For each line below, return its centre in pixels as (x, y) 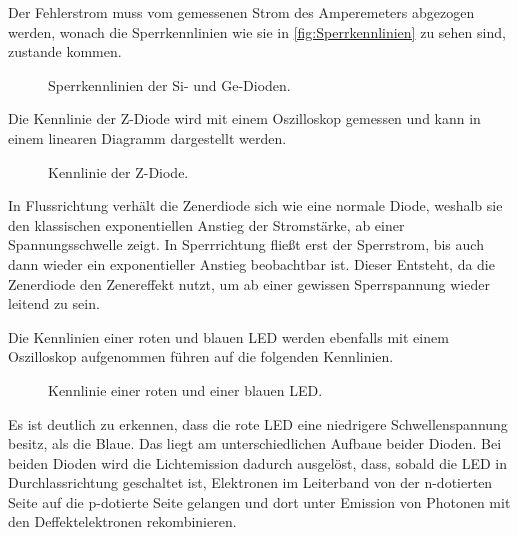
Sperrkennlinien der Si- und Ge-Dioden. (169, 84)
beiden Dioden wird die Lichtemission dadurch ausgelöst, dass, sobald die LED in (257, 462)
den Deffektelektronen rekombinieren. (122, 521)
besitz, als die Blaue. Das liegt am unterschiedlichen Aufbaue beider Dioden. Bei (255, 443)
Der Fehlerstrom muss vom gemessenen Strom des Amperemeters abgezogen (241, 12)
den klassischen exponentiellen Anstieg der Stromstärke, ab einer (206, 224)
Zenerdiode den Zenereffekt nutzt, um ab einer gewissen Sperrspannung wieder (249, 283)
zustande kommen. (65, 51)
